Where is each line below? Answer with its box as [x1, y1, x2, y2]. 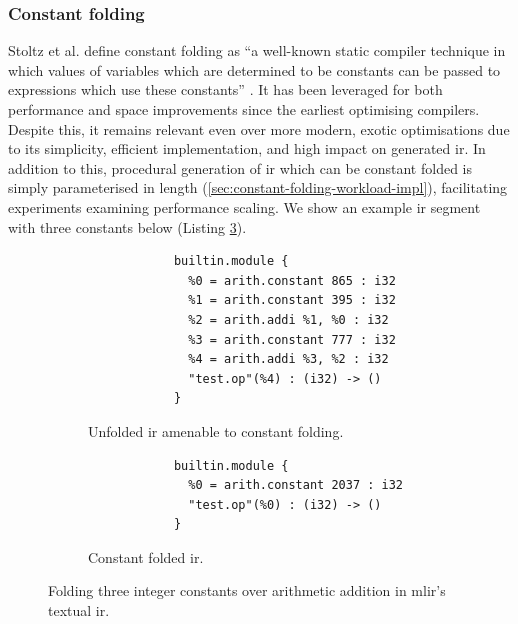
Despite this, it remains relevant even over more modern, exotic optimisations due [8, 118, 510, 139]
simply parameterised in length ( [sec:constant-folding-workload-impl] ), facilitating [8, 177, 508, 198]
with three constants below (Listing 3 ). [8, 216, 247, 237]
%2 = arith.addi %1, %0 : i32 [188, 312, 389, 327]
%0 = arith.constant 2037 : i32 [188, 478, 403, 493]
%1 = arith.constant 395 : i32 [188, 293, 396, 308]
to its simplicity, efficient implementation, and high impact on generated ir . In [8, 138, 486, 159]
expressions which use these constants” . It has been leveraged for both [8, 79, 443, 100]
